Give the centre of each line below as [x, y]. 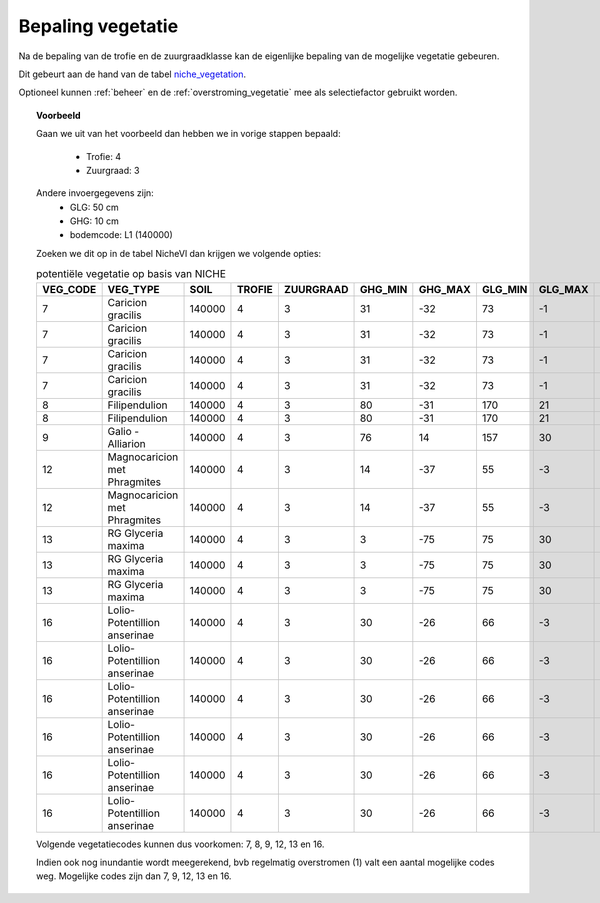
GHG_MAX [444, 289]
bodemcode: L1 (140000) [122, 235]
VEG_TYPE [133, 289]
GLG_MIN [504, 289]
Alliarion [127, 443]
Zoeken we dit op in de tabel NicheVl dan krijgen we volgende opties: [179, 253]
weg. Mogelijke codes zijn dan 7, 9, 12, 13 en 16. [134, 876]
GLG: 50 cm [94, 207]
